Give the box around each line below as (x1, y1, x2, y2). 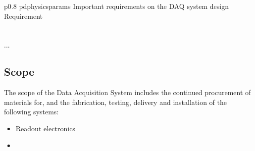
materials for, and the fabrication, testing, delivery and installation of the (4, 97, 227, 107)
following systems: (4, 106, 59, 117)
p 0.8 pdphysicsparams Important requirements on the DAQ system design (4, 1, 229, 11)
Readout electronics (15, 123, 75, 133)
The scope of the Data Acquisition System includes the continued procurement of (4, 87, 251, 98)
